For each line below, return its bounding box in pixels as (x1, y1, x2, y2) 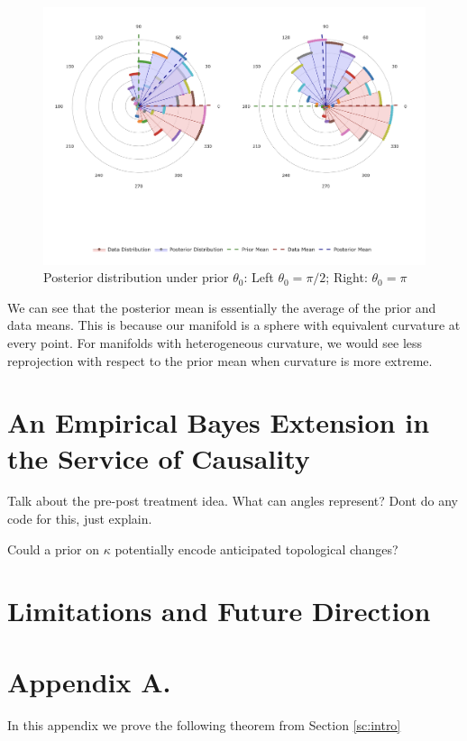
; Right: (325, 268, 368, 287)
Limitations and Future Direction (7, 592, 431, 629)
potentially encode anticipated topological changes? (114, 539, 398, 558)
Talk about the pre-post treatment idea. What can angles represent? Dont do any (7, 491, 458, 510)
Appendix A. (7, 663, 171, 700)
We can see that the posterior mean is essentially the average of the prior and (7, 297, 436, 316)
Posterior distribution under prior (43, 268, 229, 287)
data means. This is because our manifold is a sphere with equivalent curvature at (7, 316, 461, 334)
